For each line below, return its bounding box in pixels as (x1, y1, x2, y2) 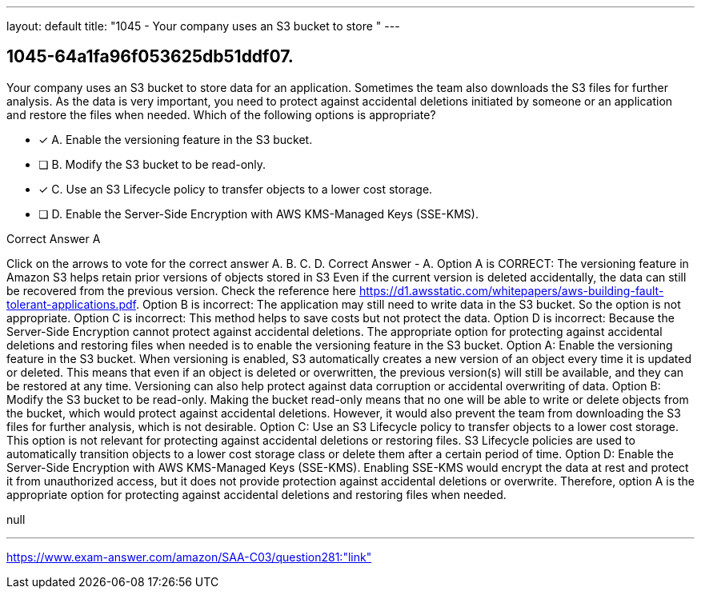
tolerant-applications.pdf (6, 297, 136, 311)
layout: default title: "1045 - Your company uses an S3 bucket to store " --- (6, 19, 400, 33)
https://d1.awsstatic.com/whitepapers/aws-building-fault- (359, 283, 664, 297)
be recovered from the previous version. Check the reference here (6, 283, 357, 297)
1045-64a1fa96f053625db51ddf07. (6, 46, 294, 67)
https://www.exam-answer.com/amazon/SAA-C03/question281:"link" (6, 549, 372, 564)
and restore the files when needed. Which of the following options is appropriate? (6, 107, 436, 122)
